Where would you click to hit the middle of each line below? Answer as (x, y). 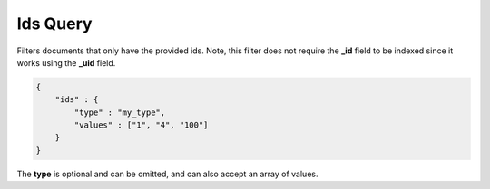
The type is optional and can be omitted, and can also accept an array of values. (167, 174)
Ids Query (54, 24)
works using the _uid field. (66, 62)
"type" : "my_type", (120, 112)
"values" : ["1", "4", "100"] (141, 125)
